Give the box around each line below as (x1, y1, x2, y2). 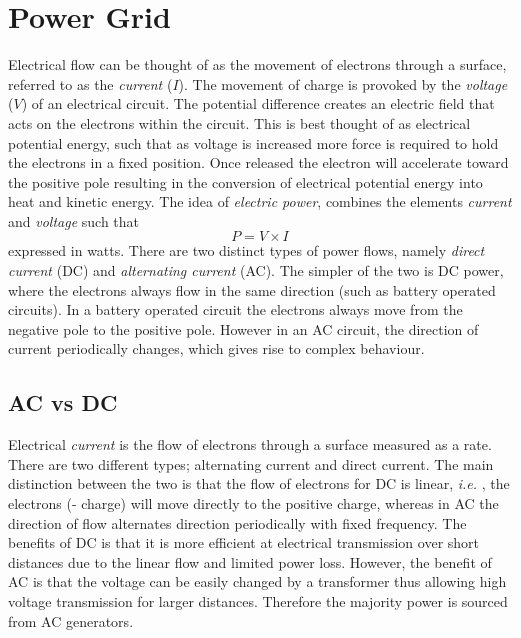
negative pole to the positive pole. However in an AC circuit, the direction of (8, 318, 479, 339)
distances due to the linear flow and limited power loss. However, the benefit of (8, 551, 492, 572)
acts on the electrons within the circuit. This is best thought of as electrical (8, 112, 471, 133)
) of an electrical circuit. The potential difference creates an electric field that (21, 93, 495, 114)
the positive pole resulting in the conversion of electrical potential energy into (8, 171, 483, 192)
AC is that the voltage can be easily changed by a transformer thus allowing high (8, 571, 507, 592)
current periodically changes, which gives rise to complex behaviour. (8, 338, 425, 359)
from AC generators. (8, 610, 134, 631)
